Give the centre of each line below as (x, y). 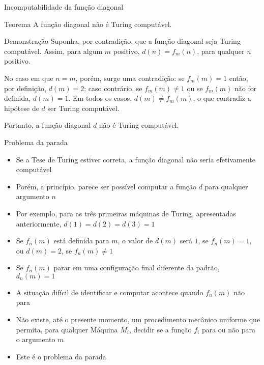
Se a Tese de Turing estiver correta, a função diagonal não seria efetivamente (136, 159)
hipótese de (22, 108)
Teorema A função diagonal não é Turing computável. (88, 24)
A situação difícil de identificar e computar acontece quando (110, 292)
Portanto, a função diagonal (48, 125)
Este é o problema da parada (61, 356)
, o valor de (135, 241)
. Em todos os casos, (100, 98)
